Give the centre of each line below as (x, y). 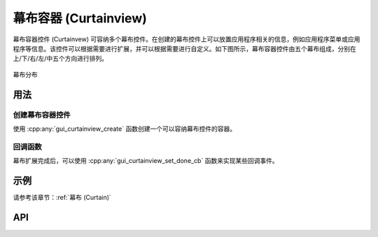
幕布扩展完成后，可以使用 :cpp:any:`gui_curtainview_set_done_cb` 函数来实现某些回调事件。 (146, 161)
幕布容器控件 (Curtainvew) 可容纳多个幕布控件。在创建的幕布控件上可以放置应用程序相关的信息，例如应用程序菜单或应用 (187, 39)
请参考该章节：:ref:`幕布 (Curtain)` (62, 197)
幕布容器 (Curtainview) (80, 18)
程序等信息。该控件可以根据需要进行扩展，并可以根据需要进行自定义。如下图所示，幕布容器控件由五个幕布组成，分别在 (184, 48)
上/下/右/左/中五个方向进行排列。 (61, 59)
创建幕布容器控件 (42, 115)
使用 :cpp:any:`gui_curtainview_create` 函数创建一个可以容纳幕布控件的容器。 (125, 129)
